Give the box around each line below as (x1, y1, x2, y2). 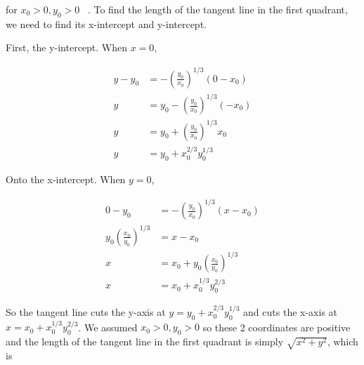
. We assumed (78, 319, 138, 334)
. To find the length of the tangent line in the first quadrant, (87, 2, 348, 16)
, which (327, 334, 358, 349)
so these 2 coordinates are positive (202, 319, 351, 334)
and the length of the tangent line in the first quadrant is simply (6, 334, 284, 349)
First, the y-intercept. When (6, 40, 128, 55)
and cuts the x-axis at (243, 304, 338, 319)
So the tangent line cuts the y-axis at (6, 304, 166, 319)
